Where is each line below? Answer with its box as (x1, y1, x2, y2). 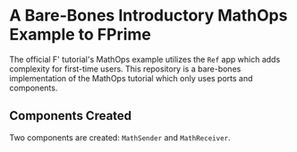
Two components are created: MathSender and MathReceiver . (9, 131, 231, 143)
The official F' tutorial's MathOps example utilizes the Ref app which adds (9, 54, 281, 64)
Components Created (9, 108, 132, 123)
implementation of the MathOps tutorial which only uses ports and (9, 72, 253, 83)
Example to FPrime (9, 24, 152, 45)
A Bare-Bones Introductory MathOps (9, 5, 288, 26)
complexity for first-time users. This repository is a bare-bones (9, 63, 242, 74)
